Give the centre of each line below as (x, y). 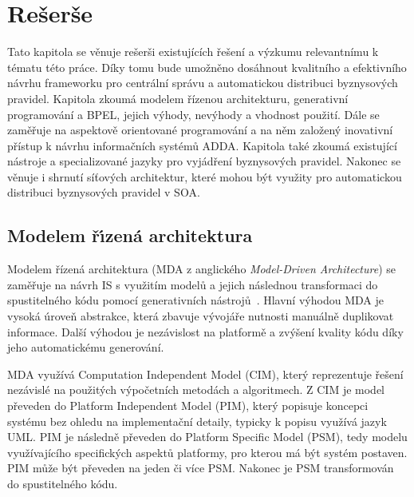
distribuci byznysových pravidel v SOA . (104, 192)
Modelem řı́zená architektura (130, 235)
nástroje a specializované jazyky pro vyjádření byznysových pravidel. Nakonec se (204, 161)
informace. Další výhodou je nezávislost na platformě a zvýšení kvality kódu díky (205, 331)
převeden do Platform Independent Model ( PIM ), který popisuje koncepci (188, 406)
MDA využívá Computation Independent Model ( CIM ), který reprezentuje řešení (205, 374)
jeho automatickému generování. (86, 347)
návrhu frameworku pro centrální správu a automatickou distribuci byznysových (203, 83)
